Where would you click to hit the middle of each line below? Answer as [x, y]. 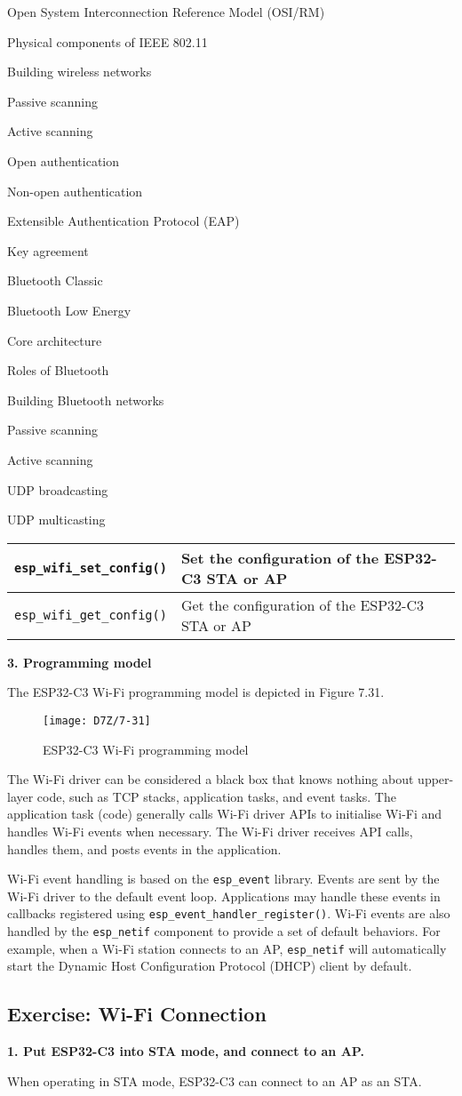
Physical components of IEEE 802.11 [108, 41]
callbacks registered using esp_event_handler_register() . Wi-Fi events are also [229, 913]
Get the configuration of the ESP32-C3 [302, 604]
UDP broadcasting [58, 489]
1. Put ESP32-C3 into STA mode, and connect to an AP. [186, 1051]
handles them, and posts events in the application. [144, 848]
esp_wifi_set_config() [91, 568]
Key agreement [48, 250]
